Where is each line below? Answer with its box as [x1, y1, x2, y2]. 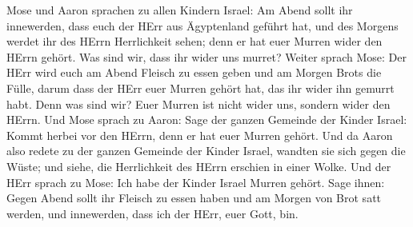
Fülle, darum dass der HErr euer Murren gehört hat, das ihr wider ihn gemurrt [6, 79, 395, 96]
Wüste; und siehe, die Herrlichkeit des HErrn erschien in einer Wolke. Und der [6, 157, 391, 174]
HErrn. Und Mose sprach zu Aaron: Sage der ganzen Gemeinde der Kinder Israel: [6, 111, 407, 128]
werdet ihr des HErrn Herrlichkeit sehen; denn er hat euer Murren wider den [6, 33, 383, 50]
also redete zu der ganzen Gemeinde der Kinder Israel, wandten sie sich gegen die [6, 142, 406, 159]
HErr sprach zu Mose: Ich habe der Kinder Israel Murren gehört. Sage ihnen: [6, 173, 385, 190]
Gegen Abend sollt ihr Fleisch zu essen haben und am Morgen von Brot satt [6, 189, 382, 206]
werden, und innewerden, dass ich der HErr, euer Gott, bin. [6, 205, 299, 221]
